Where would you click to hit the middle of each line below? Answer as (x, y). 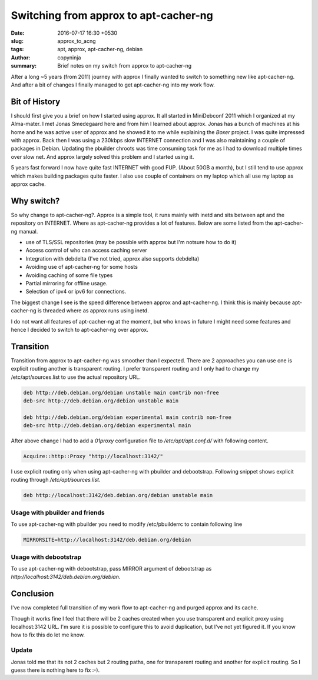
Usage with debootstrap (46, 557)
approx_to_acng (77, 41)
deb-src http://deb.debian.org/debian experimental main (107, 426)
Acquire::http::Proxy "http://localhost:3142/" (93, 456)
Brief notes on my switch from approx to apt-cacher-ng (125, 66)
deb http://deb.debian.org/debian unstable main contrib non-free (121, 392)
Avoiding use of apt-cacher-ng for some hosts (82, 267)
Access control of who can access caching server (86, 251)
